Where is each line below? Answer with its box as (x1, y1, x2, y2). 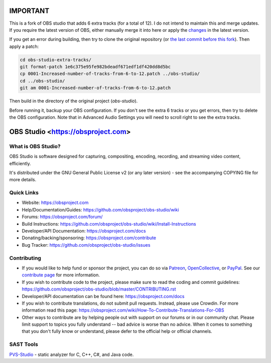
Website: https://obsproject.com (22, 199, 89, 206)
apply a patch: (9, 43, 39, 49)
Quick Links (9, 189, 39, 196)
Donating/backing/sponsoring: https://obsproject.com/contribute (22, 235, 157, 241)
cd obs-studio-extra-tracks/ (20, 57, 92, 62)
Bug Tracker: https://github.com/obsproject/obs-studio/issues (22, 242, 151, 248)
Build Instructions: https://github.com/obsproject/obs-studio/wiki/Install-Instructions (22, 221, 196, 227)
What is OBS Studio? (9, 142, 61, 150)
